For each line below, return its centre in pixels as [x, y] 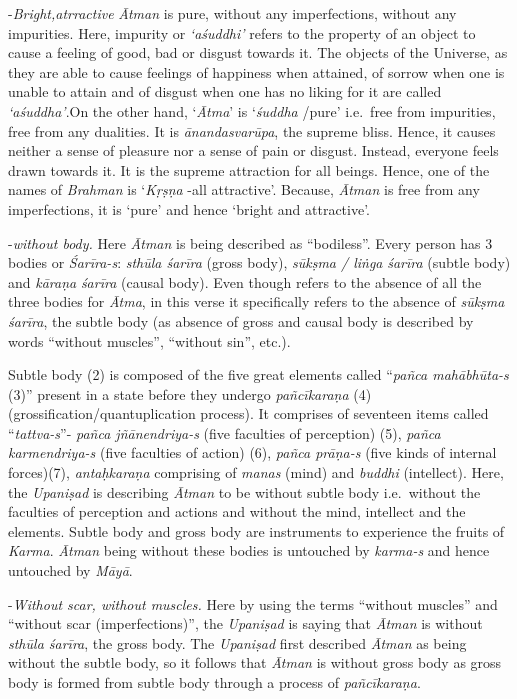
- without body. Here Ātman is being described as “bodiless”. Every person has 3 [250, 242]
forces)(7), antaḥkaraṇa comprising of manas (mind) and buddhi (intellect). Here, [256, 472]
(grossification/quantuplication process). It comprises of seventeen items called [248, 413]
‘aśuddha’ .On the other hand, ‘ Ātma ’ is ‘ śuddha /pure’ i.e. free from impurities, [252, 110]
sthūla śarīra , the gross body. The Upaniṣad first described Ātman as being [237, 642]
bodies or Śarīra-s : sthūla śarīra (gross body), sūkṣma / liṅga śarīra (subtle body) [259, 262]
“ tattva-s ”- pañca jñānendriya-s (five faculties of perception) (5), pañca [224, 432]
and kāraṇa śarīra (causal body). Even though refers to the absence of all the [245, 281]
